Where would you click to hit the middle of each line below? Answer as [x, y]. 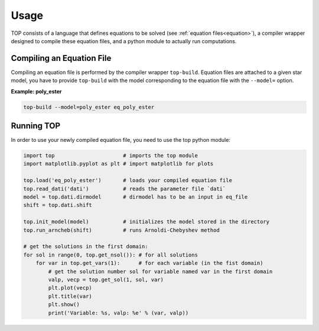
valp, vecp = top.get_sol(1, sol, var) [106, 280]
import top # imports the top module [110, 156]
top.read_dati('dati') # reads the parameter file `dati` [125, 189]
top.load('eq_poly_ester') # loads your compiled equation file [128, 181]
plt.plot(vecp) [70, 288]
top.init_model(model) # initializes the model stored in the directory [147, 222]
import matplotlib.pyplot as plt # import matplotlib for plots [118, 164]
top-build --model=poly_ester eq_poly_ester [89, 107]
